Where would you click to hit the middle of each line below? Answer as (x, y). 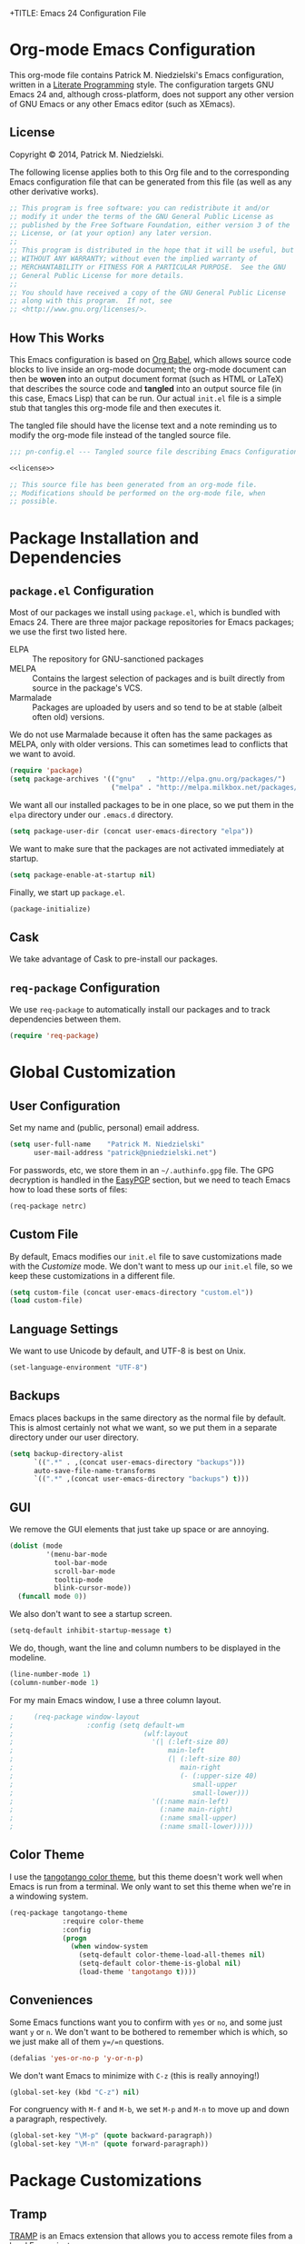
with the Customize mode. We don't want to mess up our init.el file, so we (151, 1266)
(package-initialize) (50, 909)
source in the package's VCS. (88, 688)
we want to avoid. (42, 754)
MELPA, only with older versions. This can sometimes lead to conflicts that (149, 744)
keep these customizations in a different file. (92, 1275)
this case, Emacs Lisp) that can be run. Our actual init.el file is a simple (145, 398)
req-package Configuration (85, 987)
